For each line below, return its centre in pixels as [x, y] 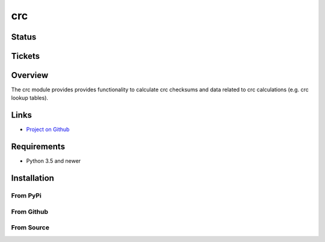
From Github [29, 211]
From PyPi [26, 196]
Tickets [26, 56]
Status [24, 37]
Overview [30, 75]
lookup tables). [29, 98]
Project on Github [48, 130]
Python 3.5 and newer [54, 161]
